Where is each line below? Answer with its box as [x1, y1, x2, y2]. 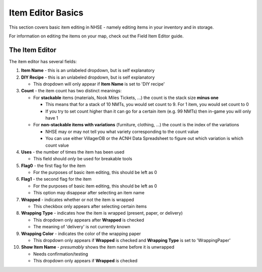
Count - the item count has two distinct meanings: [21, 88, 122, 94]
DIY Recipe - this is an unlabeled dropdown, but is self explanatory [21, 74, 155, 80]
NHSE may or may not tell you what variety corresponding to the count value [45, 129, 199, 135]
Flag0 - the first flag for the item [21, 163, 86, 169]
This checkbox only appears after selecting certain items [33, 204, 147, 209]
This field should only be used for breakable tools [33, 156, 132, 162]
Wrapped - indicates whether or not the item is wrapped [21, 197, 134, 203]
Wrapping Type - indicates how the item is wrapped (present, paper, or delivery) [21, 210, 183, 216]
